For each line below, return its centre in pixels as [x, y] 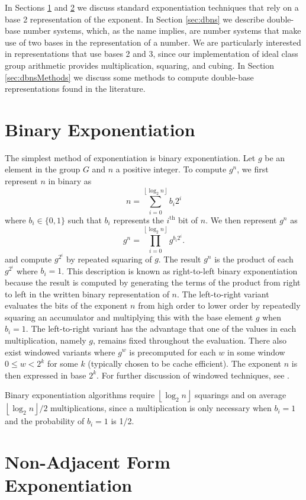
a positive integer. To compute [171, 169]
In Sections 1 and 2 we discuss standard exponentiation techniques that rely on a [152, 7]
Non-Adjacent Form [88, 462]
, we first [253, 169]
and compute [28, 259]
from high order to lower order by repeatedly [219, 305]
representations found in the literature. [75, 89]
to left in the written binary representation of [87, 294]
